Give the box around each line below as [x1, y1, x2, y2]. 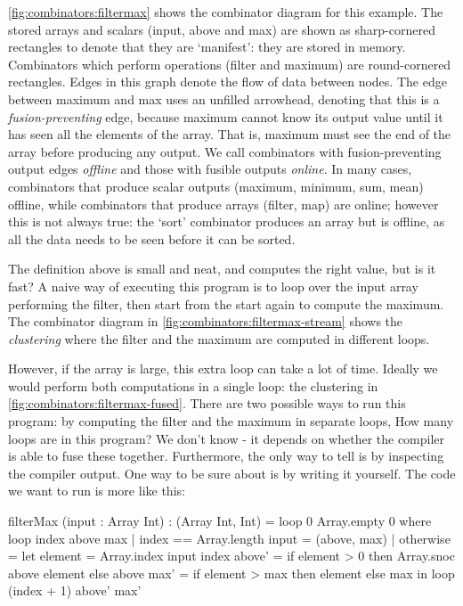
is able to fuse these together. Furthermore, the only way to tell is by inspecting [8, 446, 444, 465]
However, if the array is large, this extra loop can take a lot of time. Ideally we [8, 359, 438, 378]
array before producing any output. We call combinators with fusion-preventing [8, 142, 442, 160]
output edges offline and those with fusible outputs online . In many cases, [8, 160, 412, 178]
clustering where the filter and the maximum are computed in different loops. [8, 329, 430, 348]
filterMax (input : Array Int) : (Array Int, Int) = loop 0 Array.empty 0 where [8, 512, 432, 530]
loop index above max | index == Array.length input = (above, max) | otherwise [8, 528, 451, 547]
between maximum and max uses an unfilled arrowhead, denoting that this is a [8, 89, 440, 108]
